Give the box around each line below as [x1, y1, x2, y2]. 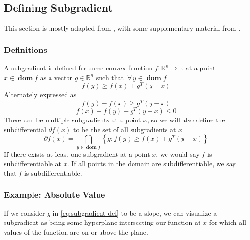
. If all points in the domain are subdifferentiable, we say [67, 158, 236, 169]
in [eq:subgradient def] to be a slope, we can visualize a [52, 207, 217, 218]
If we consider [4, 207, 45, 218]
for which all [209, 217, 246, 227]
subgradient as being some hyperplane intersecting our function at [4, 217, 201, 227]
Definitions [4, 43, 47, 55]
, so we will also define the [147, 115, 225, 125]
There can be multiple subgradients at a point [4, 115, 141, 125]
